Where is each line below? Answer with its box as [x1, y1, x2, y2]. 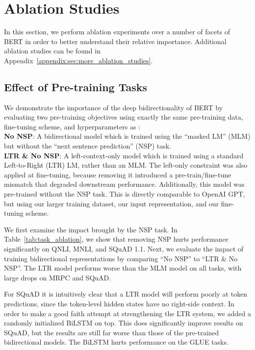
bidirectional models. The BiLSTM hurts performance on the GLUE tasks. [4, 337, 229, 347]
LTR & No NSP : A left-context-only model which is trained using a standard [4, 150, 244, 160]
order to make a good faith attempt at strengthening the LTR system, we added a [4, 308, 251, 318]
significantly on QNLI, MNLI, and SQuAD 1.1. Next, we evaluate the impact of [4, 244, 244, 254]
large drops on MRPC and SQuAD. [4, 272, 111, 282]
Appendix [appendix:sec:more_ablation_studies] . [4, 55, 153, 65]
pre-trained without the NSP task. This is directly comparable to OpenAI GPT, [4, 189, 245, 199]
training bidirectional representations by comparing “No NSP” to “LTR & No [4, 253, 238, 263]
